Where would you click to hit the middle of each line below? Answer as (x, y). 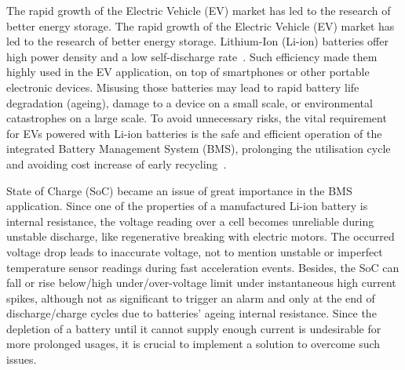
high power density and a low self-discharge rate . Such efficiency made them (192, 56)
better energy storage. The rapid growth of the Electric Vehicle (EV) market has (201, 25)
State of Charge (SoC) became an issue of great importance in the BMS (179, 190)
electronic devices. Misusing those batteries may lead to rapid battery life (183, 87)
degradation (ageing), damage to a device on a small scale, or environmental (190, 102)
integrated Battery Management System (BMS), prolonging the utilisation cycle (199, 149)
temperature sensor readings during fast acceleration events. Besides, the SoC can (203, 267)
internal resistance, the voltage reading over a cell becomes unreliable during (190, 221)
